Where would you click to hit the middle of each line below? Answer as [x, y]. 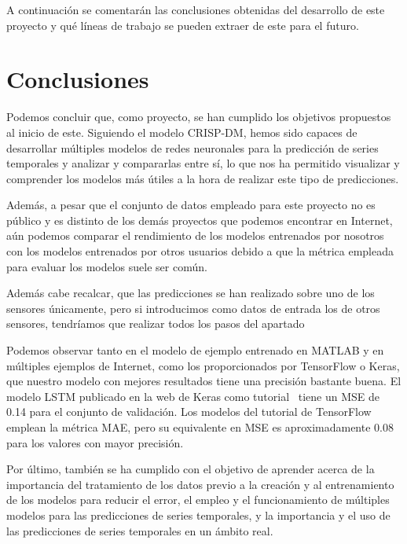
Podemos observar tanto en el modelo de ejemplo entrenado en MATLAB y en [195, 350]
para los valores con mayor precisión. [95, 442]
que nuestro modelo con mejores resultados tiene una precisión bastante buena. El [204, 381]
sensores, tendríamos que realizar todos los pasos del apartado [156, 323]
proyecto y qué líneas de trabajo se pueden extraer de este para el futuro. [183, 25]
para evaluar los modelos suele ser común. [107, 266]
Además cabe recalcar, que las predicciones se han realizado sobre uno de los [191, 293]
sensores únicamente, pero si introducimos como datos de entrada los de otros [193, 308]
